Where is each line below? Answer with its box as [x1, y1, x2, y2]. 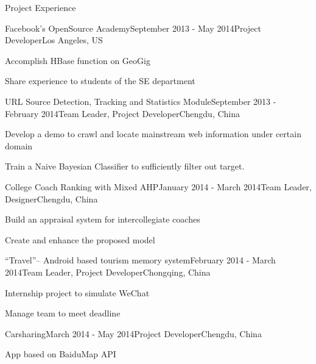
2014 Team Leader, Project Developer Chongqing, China [5, 265, 211, 278]
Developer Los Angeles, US [5, 34, 103, 46]
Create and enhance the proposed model [5, 233, 155, 246]
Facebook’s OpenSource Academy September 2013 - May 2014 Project [5, 21, 261, 34]
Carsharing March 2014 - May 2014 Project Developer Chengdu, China [5, 327, 262, 340]
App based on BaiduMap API [5, 348, 116, 360]
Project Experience [5, 1, 76, 13]
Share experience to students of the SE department [5, 74, 195, 87]
